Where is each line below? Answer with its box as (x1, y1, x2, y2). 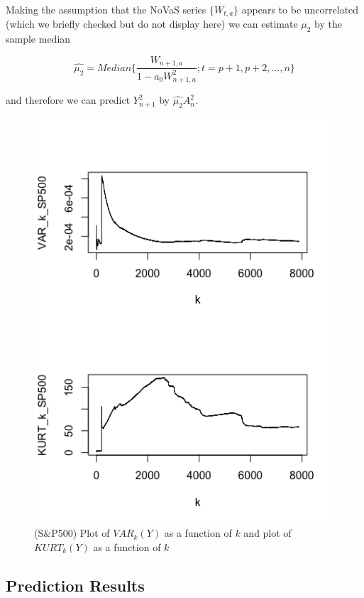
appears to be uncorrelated (241, 2, 359, 16)
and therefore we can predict (6, 92, 131, 107)
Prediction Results (6, 574, 145, 596)
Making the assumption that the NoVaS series (6, 2, 206, 16)
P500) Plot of (51, 525, 110, 540)
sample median (6, 31, 71, 46)
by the (314, 16, 342, 31)
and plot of (243, 525, 292, 540)
